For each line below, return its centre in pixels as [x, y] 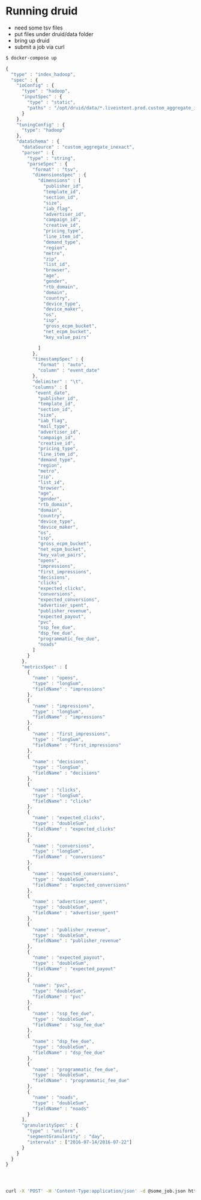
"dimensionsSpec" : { [59, 175]
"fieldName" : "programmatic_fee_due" [81, 1081]
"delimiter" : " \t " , [58, 381]
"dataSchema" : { [38, 142]
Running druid [42, 11]
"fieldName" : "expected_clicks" [74, 829]
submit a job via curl [39, 47]
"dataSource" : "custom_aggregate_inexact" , [78, 147]
